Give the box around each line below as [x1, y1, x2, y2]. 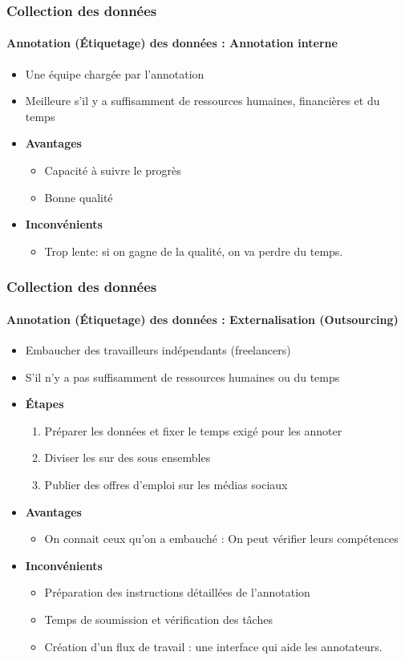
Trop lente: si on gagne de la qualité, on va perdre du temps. [44, 242, 343, 259]
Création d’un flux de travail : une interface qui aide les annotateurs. [44, 638, 383, 654]
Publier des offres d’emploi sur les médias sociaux [44, 476, 288, 492]
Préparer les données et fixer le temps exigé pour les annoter [44, 422, 342, 439]
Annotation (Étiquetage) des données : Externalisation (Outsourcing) [6, 310, 399, 327]
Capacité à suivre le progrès [44, 162, 181, 179]
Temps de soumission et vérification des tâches [44, 610, 273, 627]
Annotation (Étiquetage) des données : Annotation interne [6, 34, 338, 51]
